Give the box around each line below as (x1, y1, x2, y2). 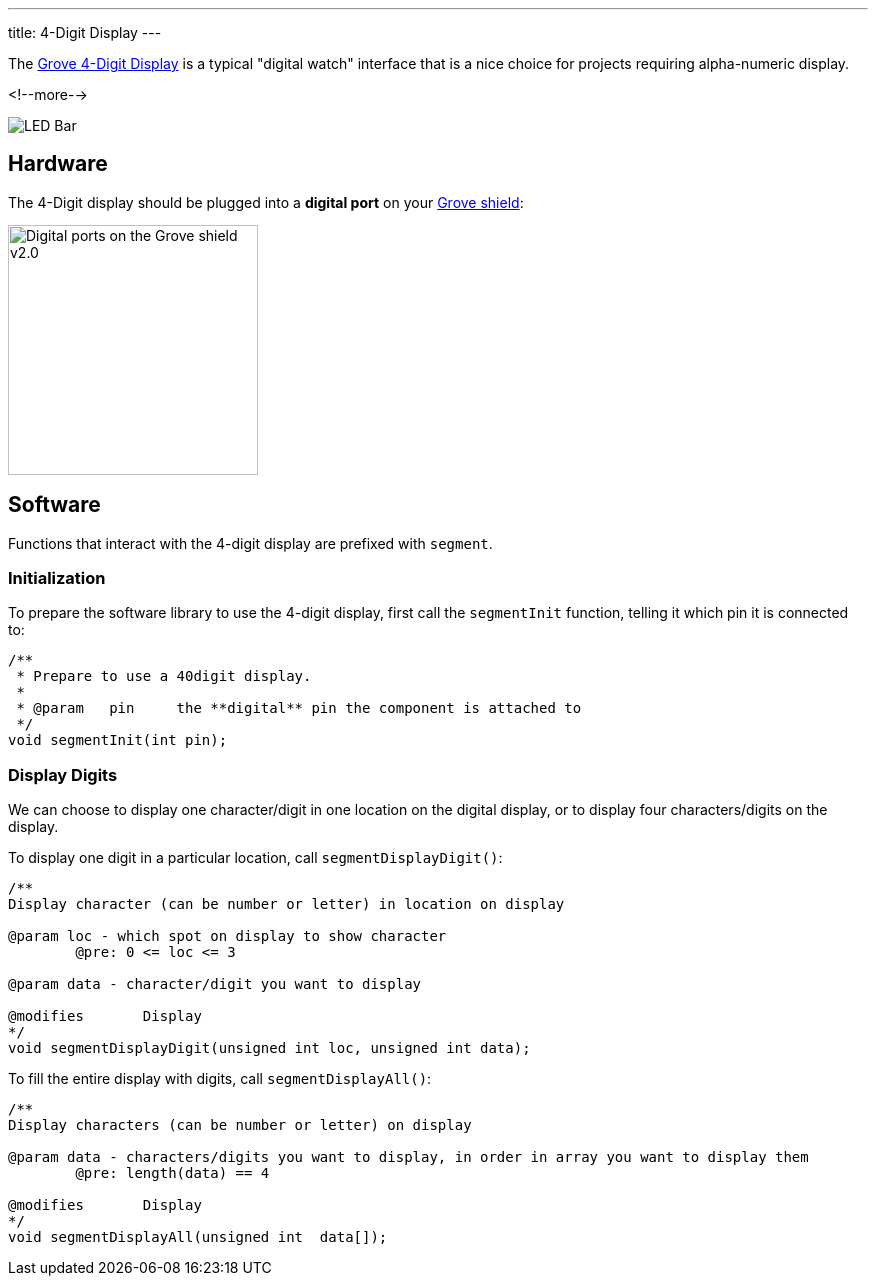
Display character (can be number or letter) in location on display (8, 896, 565, 913)
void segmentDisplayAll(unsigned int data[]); (8, 1229, 388, 1246)
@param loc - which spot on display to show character (8, 928, 447, 945)
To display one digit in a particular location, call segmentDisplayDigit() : (8, 849, 503, 867)
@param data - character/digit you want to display (8, 976, 422, 993)
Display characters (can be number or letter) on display (8, 1117, 472, 1134)
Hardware (8, 151, 108, 177)
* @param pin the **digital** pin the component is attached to (16, 700, 582, 717)
